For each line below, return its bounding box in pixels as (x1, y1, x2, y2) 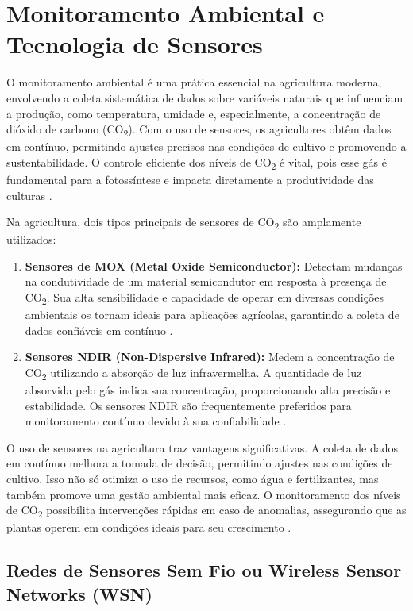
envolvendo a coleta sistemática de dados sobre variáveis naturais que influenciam (6, 89, 403, 106)
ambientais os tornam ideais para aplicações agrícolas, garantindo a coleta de (25, 306, 399, 323)
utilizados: (6, 231, 56, 248)
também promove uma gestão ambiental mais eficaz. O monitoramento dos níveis (6, 486, 401, 502)
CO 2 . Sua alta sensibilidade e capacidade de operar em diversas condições (25, 289, 384, 307)
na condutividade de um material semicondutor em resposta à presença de (25, 273, 387, 290)
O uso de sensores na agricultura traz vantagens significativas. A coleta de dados (6, 439, 399, 455)
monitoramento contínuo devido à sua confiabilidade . (25, 413, 287, 429)
